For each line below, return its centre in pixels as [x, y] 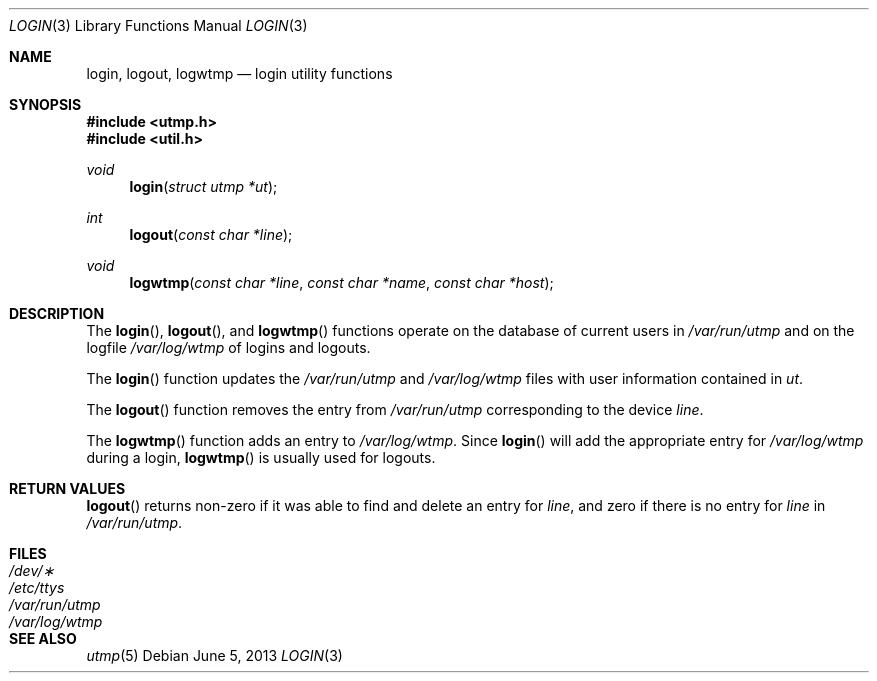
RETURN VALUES [67, 488]
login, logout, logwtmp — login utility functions [239, 73]
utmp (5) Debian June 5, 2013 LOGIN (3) [214, 655]
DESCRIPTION [57, 313]
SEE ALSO [43, 638]
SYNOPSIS [45, 104]
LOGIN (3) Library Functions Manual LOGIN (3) [158, 25]
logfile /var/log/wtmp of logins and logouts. [228, 347]
